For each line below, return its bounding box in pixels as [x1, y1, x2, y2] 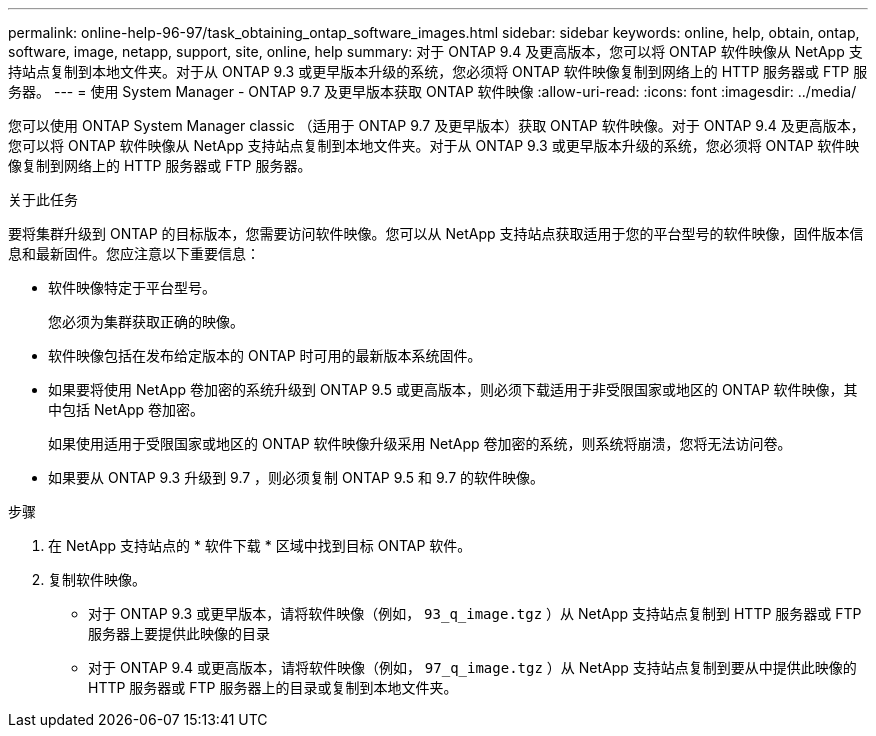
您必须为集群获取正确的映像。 [48, 313, 244, 330]
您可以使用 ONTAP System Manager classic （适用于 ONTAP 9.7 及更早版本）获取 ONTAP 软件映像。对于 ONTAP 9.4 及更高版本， [8, 117, 865, 134]
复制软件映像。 [48, 571, 146, 588]
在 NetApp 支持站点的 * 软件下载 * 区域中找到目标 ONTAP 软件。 [48, 537, 472, 554]
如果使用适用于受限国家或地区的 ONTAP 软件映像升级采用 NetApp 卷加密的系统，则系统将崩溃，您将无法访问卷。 [48, 435, 792, 452]
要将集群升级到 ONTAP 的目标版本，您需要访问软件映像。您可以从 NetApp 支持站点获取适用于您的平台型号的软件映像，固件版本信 [8, 225, 864, 242]
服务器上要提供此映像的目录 [88, 625, 270, 642]
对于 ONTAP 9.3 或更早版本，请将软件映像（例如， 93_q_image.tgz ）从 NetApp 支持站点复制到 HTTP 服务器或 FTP [88, 605, 862, 622]
